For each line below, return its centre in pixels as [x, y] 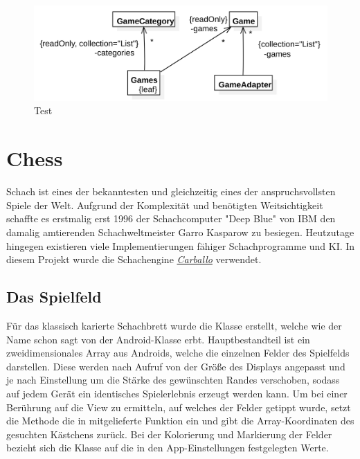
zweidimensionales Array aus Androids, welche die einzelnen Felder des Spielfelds [178, 353]
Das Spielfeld [54, 297]
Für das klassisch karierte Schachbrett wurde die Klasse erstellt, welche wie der [174, 325]
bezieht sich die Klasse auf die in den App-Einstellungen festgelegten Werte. [168, 448]
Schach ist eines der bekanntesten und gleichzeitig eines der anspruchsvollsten [171, 191]
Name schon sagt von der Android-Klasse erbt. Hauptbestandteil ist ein [158, 339]
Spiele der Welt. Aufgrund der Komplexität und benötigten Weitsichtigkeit [165, 205]
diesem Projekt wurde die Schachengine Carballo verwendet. [134, 259]
